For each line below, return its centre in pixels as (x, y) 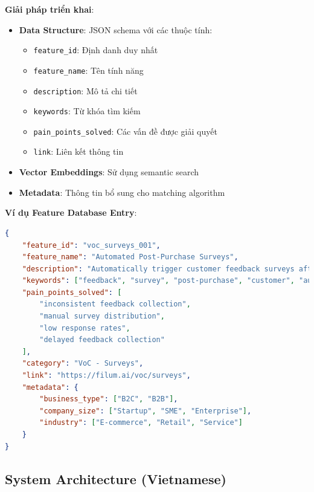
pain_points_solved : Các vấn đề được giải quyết (125, 131)
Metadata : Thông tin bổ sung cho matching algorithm (122, 192)
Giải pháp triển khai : (50, 9)
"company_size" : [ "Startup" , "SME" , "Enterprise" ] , (146, 411)
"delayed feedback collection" (102, 340)
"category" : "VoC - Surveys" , (83, 364)
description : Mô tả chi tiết (85, 90)
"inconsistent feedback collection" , (115, 304)
